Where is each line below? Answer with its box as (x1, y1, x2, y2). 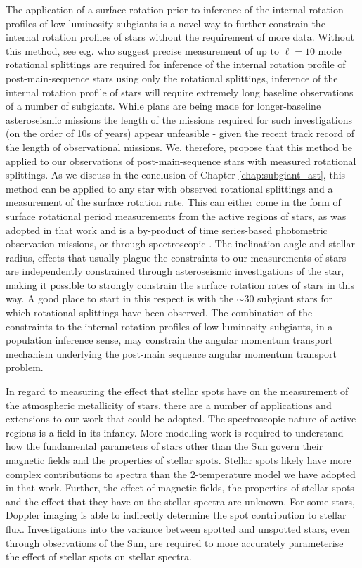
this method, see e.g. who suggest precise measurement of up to (6, 43, 279, 58)
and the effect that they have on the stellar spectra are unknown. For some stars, (6, 493, 355, 508)
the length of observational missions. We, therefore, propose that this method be (6, 139, 352, 154)
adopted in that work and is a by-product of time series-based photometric (6, 222, 328, 237)
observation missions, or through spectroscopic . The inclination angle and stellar (6, 236, 355, 251)
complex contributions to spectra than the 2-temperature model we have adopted (6, 466, 356, 481)
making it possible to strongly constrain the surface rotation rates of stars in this (6, 277, 354, 292)
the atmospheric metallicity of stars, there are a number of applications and (6, 397, 332, 412)
